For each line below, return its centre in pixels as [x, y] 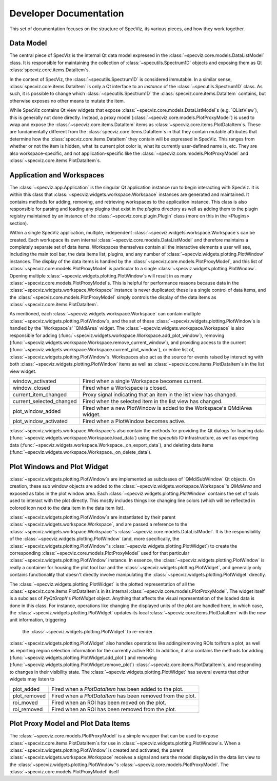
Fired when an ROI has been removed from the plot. [114, 709]
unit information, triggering [38, 620]
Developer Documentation [67, 13]
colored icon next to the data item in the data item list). [67, 508]
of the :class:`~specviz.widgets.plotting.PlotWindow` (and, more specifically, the [94, 539]
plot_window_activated [40, 421]
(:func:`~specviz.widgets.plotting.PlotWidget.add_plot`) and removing [83, 658]
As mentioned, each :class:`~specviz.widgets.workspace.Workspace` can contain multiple [105, 314]
